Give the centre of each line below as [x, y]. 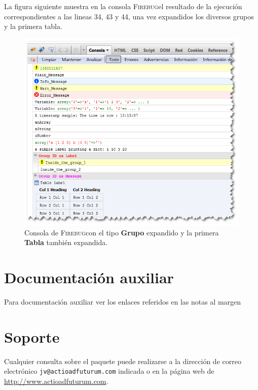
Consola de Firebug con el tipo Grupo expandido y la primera [122, 232]
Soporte [32, 336]
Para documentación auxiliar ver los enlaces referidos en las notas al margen [123, 301]
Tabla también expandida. [66, 242]
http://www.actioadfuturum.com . [56, 381]
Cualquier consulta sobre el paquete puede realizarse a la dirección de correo [123, 361]
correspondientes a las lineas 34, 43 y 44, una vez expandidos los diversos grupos [129, 16]
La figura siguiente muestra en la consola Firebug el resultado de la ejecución [123, 6]
